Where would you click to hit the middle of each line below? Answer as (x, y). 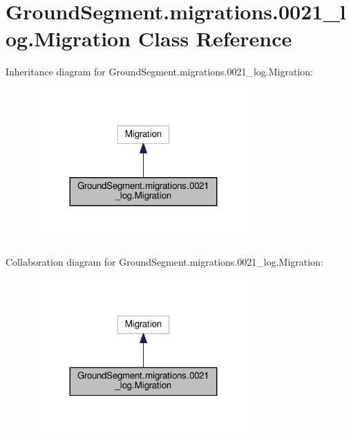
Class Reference (215, 38)
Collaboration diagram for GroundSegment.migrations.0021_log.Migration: (164, 262)
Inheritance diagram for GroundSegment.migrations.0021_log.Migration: (159, 72)
